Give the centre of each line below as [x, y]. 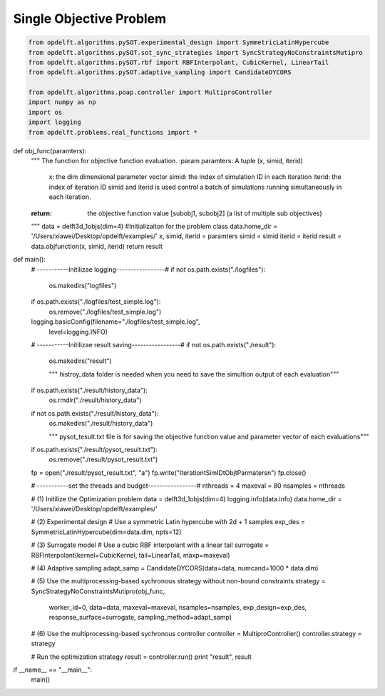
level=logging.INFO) [78, 332]
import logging [55, 122]
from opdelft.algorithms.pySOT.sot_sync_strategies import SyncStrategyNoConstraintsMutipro [195, 52]
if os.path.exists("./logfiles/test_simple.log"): [96, 302]
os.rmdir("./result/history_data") [95, 400]
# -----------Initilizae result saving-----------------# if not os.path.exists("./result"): [154, 344]
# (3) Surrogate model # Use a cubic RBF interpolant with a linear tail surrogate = [150, 545]
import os [45, 112]
